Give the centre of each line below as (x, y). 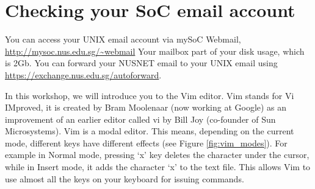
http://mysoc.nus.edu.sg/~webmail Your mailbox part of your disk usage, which (155, 51)
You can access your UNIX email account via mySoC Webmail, (123, 39)
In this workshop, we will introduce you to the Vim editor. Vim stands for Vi (150, 95)
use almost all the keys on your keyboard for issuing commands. (125, 178)
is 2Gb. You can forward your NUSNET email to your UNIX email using (141, 63)
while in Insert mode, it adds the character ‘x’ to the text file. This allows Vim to (158, 167)
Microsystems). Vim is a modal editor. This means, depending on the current (150, 131)
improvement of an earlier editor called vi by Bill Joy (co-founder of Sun (140, 119)
